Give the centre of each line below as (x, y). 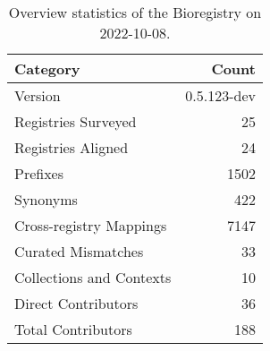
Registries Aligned (72, 147)
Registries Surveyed (76, 121)
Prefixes (39, 173)
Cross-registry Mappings (91, 225)
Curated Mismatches (79, 251)
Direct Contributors (76, 303)
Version (38, 95)
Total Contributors (73, 329)
